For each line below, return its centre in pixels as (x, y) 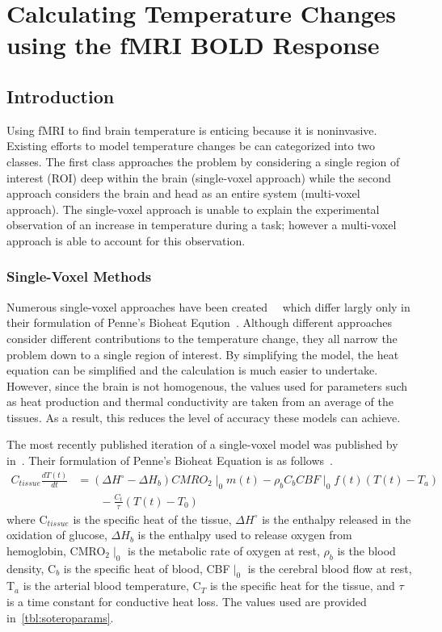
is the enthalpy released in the (337, 519)
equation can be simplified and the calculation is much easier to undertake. (192, 370)
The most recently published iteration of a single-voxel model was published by (202, 444)
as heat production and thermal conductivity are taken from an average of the (200, 402)
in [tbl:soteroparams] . (60, 617)
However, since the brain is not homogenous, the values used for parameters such (207, 385)
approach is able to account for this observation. (126, 240)
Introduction (61, 96)
